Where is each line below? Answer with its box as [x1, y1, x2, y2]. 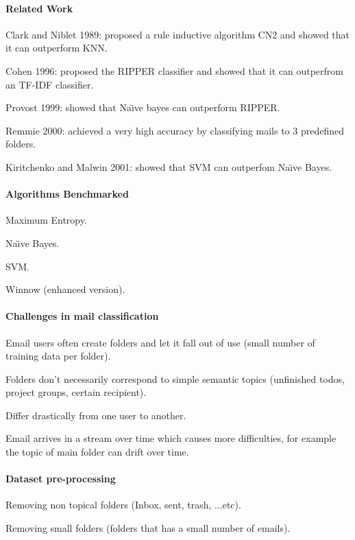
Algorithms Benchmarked [5, 187, 129, 201]
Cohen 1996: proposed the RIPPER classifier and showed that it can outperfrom [5, 63, 344, 78]
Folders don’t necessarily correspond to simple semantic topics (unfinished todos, [5, 371, 345, 386]
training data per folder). [5, 349, 111, 363]
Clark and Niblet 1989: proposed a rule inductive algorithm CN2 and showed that [5, 27, 350, 41]
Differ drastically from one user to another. [5, 408, 186, 422]
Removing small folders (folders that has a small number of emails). [5, 521, 291, 535]
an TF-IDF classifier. [5, 77, 94, 91]
